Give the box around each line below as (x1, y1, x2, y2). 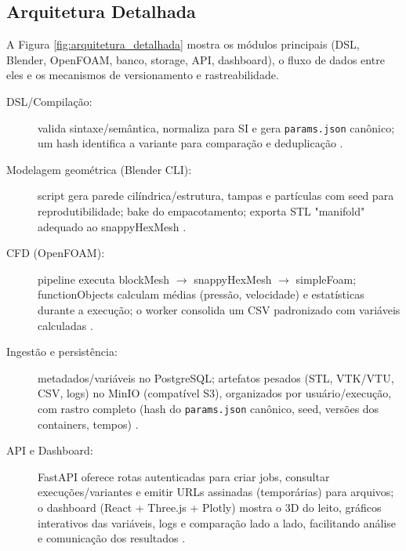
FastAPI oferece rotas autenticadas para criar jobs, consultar (38, 468, 330, 484)
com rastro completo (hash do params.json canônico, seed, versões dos (38, 400, 379, 416)
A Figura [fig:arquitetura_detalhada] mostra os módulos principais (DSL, (6, 36, 360, 53)
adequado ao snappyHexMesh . (38, 218, 187, 234)
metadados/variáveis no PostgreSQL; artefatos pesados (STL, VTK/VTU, (38, 369, 394, 386)
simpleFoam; (295, 270, 357, 287)
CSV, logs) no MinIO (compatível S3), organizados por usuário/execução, (38, 385, 392, 401)
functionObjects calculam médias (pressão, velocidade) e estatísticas (38, 286, 364, 303)
